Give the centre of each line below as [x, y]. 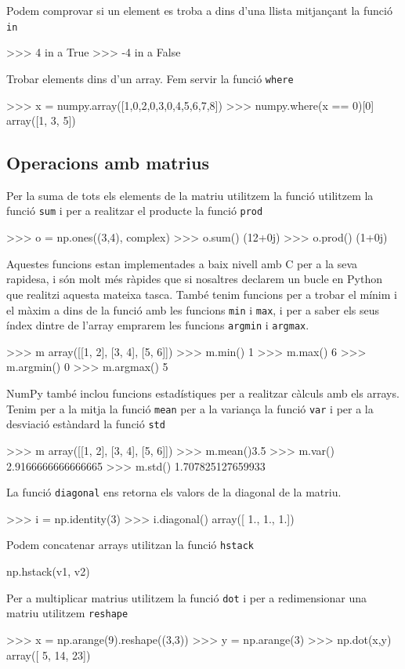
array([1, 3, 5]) [41, 120]
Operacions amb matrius [108, 163]
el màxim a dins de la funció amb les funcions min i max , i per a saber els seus [193, 309]
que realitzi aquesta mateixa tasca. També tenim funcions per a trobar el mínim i [202, 294]
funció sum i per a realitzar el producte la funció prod [135, 211]
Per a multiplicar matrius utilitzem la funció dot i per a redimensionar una [186, 597]
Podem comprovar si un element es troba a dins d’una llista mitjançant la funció [199, 10]
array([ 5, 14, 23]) [49, 654]
